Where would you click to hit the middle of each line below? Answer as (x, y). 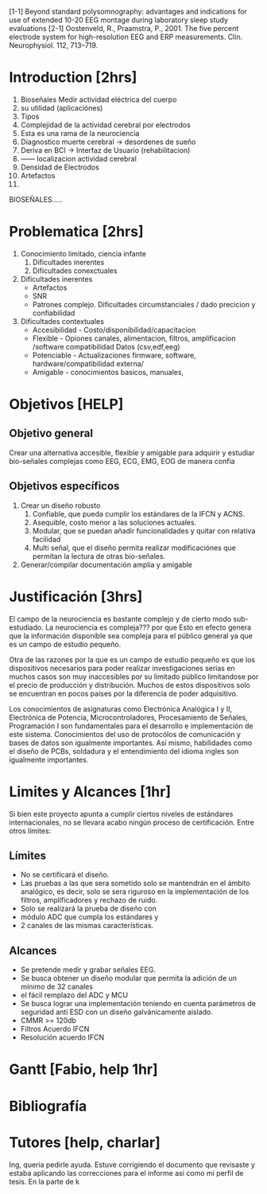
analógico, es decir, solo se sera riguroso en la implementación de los (135, 892)
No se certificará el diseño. (65, 875)
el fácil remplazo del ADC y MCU (74, 995)
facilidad (46, 539)
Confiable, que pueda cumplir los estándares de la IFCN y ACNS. (139, 513)
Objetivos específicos (64, 486)
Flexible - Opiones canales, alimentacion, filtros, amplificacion (134, 338)
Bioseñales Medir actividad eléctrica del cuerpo (99, 99)
